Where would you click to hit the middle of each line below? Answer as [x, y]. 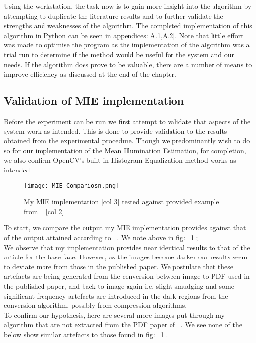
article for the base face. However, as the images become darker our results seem [126, 257]
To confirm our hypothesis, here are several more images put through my [115, 315]
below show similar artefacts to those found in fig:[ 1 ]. [86, 334]
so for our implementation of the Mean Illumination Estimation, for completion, [125, 150]
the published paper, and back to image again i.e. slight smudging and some [119, 285]
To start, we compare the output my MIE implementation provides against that [125, 228]
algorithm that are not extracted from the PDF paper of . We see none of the [123, 324]
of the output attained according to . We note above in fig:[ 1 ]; [101, 237]
